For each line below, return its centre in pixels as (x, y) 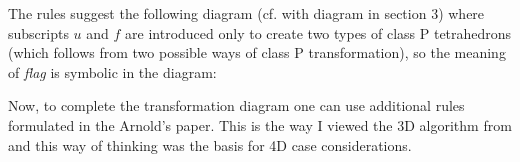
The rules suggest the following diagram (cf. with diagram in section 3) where (246, 13)
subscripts (38, 32)
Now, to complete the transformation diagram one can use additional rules (236, 105)
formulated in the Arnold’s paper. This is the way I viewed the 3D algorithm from (260, 124)
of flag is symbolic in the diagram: (112, 71)
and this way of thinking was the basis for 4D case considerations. (210, 144)
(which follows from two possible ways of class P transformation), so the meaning (257, 52)
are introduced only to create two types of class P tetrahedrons (318, 32)
